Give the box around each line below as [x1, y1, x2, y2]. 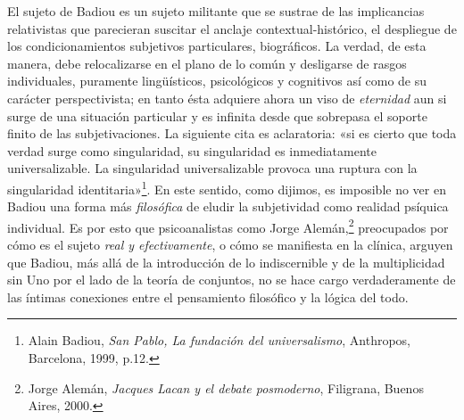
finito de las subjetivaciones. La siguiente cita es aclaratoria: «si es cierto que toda [7, 124, 457, 143]
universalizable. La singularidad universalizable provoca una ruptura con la [7, 159, 418, 177]
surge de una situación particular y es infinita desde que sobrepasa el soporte [7, 106, 427, 125]
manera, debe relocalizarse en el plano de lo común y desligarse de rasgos [7, 54, 407, 72]
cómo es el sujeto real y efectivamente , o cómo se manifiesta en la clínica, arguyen [7, 235, 453, 254]
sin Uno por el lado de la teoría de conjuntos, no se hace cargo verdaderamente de [7, 270, 456, 289]
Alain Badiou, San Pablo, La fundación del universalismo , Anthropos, [28, 331, 410, 350]
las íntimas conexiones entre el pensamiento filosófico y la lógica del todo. [7, 287, 409, 306]
